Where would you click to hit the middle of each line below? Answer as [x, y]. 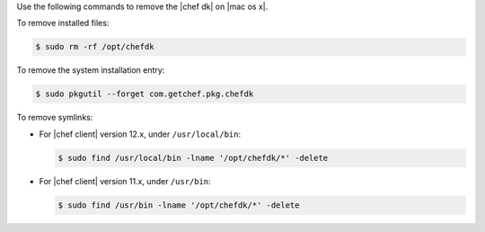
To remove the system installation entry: [91, 70]
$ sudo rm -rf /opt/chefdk [95, 47]
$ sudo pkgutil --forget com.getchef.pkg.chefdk [145, 94]
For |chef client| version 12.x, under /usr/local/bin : [140, 134]
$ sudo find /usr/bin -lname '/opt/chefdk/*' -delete [179, 205]
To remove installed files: [63, 23]
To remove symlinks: [55, 118]
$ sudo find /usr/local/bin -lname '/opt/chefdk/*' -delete [193, 158]
